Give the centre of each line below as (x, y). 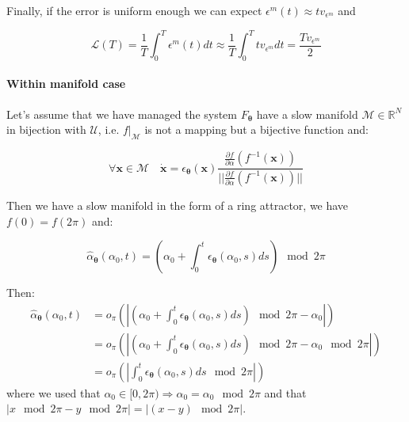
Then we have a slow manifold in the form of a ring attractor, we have (178, 205)
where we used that (54, 392)
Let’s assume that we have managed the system (122, 114)
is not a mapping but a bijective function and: (256, 129)
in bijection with (46, 129)
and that (285, 392)
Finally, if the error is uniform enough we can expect (134, 10)
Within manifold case (66, 84)
